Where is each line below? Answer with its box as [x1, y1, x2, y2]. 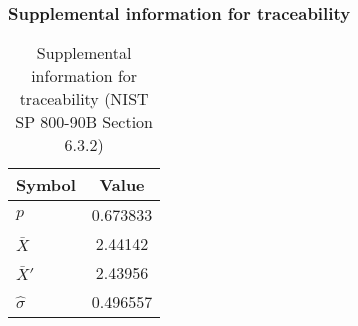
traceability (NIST [19, 87, 149, 111]
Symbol [16, 173, 76, 197]
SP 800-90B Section [15, 110, 154, 134]
